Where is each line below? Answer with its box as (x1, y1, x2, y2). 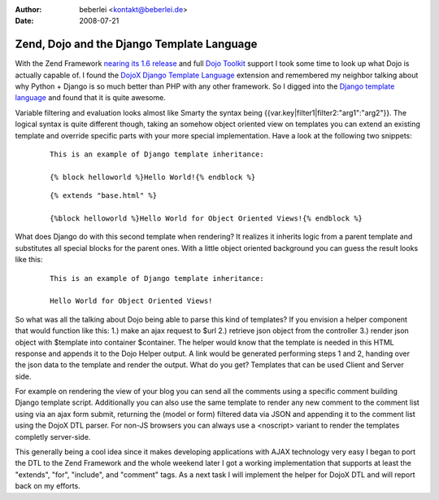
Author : (15, 5, 42, 14)
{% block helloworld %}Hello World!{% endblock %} (50, 172, 256, 182)
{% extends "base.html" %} (50, 191, 158, 200)
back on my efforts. (15, 481, 80, 491)
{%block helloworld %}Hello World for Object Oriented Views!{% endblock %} (50, 213, 363, 223)
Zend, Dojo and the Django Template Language (15, 37, 258, 51)
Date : (15, 16, 34, 26)
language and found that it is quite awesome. (15, 93, 166, 103)
